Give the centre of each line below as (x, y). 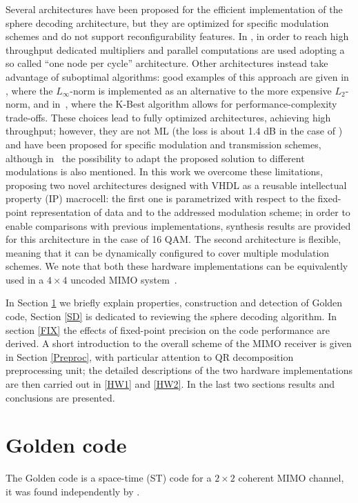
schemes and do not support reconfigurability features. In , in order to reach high (177, 36)
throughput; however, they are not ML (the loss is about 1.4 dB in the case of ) (174, 131)
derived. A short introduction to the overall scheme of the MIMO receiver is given (179, 343)
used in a (25, 279)
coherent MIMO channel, (291, 478)
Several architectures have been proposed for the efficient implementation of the (174, 9)
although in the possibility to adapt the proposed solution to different (155, 158)
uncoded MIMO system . (124, 279)
